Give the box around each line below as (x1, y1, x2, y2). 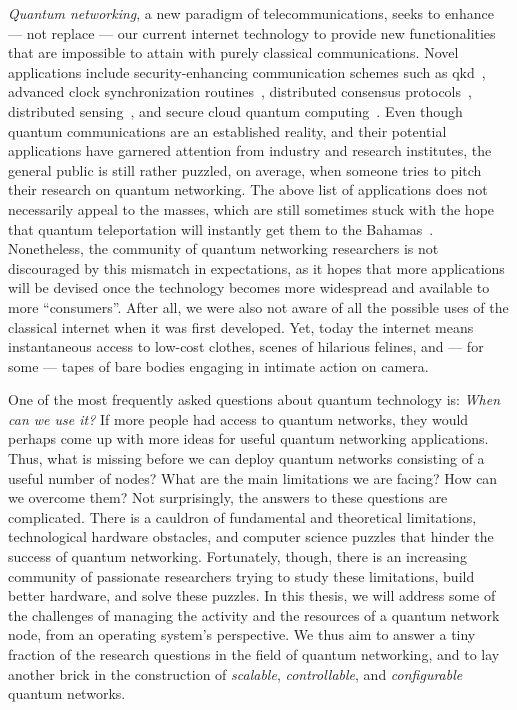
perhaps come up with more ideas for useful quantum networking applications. (8, 428, 489, 449)
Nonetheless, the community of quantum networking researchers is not (8, 238, 439, 259)
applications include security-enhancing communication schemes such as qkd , (8, 61, 486, 82)
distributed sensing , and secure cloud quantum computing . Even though (8, 100, 463, 121)
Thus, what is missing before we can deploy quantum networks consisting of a (8, 448, 485, 469)
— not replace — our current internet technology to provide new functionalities (8, 22, 496, 43)
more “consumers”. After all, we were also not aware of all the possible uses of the (8, 296, 509, 317)
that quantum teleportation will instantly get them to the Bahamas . (8, 218, 434, 239)
